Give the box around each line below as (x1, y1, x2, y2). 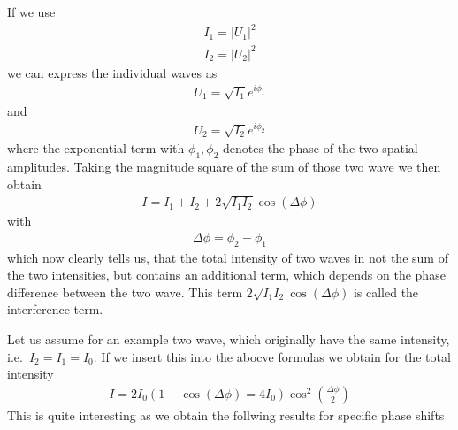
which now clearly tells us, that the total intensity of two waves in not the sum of (7, 248, 448, 266)
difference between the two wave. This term (7, 282, 243, 301)
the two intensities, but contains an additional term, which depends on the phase (7, 265, 446, 284)
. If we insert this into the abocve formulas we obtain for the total (93, 347, 451, 365)
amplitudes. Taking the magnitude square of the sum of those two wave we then (7, 157, 441, 176)
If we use (7, 3, 56, 20)
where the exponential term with (7, 139, 185, 157)
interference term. (7, 300, 103, 319)
